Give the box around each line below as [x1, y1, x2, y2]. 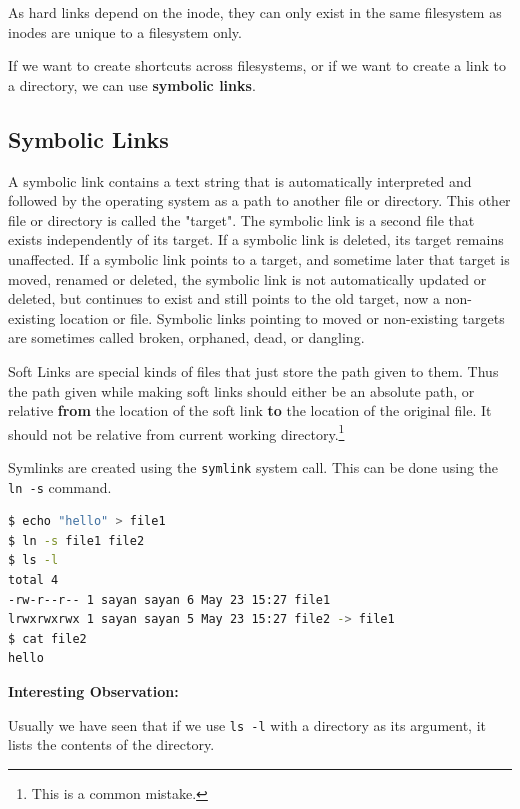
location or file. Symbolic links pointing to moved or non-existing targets [59, 307, 505, 328]
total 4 [8, 573, 59, 588]
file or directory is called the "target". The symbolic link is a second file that [8, 209, 475, 230]
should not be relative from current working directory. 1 [8, 420, 345, 444]
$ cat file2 [8, 631, 87, 646]
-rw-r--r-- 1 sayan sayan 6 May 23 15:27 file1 [8, 592, 331, 607]
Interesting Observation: [8, 681, 179, 702]
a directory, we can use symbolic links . [8, 74, 256, 95]
